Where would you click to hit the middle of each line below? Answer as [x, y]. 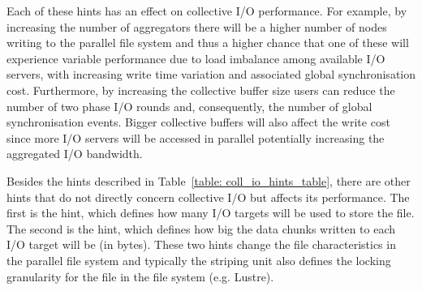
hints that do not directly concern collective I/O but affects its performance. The [208, 197]
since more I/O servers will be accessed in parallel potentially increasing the [196, 137]
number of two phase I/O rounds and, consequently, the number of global [189, 106]
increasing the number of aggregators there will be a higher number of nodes [197, 26]
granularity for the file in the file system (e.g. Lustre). [140, 276]
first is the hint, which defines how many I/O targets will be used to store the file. [211, 213]
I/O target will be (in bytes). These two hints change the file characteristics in [201, 244]
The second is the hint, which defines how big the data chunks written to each [201, 228]
